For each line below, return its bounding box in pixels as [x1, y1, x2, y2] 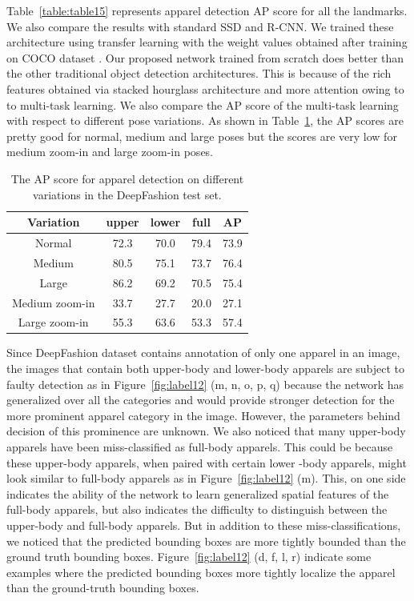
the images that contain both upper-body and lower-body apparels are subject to [6, 360, 405, 377]
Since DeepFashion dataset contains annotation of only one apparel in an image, [6, 344, 400, 361]
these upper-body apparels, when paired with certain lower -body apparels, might [6, 454, 407, 471]
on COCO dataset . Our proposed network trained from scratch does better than [6, 49, 404, 66]
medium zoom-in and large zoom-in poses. [6, 143, 214, 160]
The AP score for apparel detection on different [10, 170, 244, 186]
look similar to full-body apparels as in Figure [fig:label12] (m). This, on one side [6, 470, 406, 487]
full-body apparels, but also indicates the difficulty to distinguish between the [6, 501, 388, 518]
